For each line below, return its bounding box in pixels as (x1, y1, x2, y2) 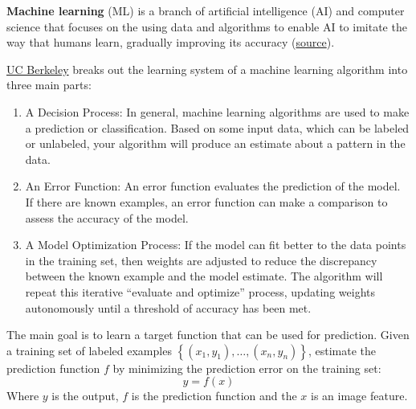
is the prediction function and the (131, 387, 297, 404)
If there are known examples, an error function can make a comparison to (25, 193, 388, 210)
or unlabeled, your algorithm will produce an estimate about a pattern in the (25, 135, 406, 152)
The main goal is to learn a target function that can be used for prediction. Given (6, 326, 410, 343)
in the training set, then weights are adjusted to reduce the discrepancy (25, 252, 377, 268)
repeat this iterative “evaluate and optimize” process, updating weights (25, 283, 375, 300)
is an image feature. (311, 387, 408, 404)
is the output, (51, 387, 119, 404)
